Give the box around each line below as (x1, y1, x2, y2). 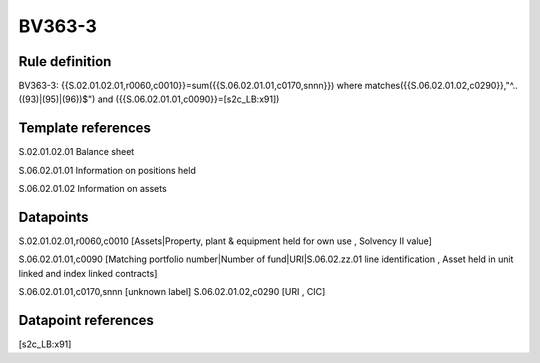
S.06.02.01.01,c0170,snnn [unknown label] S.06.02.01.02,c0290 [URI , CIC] (18, 286, 326, 298)
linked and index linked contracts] (18, 267, 158, 279)
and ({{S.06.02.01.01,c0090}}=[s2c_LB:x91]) (97, 93, 280, 105)
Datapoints (18, 208, 89, 225)
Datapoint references (18, 312, 155, 329)
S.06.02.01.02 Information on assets (18, 183, 167, 195)
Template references (18, 120, 152, 137)
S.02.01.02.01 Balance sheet (18, 146, 135, 158)
